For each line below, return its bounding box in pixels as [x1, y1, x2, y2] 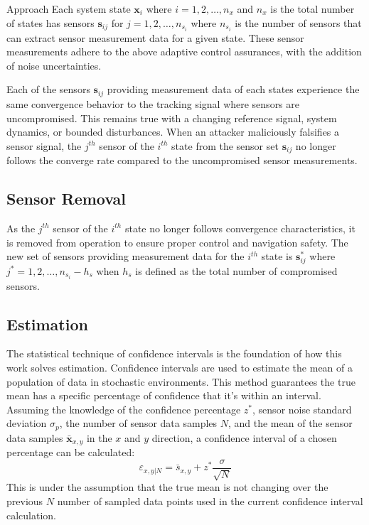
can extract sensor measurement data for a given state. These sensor [6, 30, 304, 45]
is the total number [270, 1, 355, 16]
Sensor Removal [6, 188, 127, 210]
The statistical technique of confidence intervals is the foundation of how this [6, 346, 342, 361]
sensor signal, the [6, 138, 82, 153]
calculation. [6, 507, 57, 522]
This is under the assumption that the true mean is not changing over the [6, 480, 328, 494]
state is [261, 249, 293, 264]
